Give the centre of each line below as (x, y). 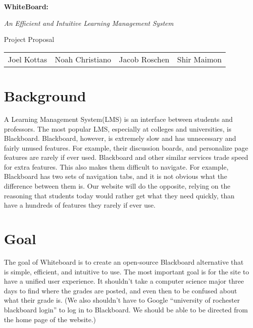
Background (45, 95)
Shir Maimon (199, 59)
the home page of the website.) (50, 319)
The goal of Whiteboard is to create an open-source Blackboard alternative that (124, 261)
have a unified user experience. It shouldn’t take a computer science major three (124, 281)
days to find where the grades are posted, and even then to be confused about (121, 290)
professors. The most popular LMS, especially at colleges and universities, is (118, 128)
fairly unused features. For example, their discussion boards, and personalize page (126, 147)
